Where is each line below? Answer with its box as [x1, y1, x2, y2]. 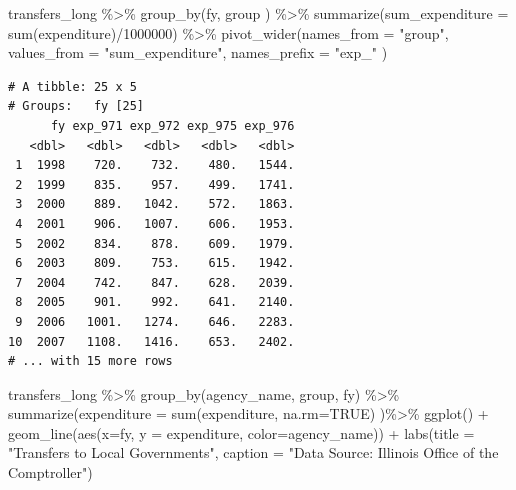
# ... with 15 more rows [8, 354, 173, 369]
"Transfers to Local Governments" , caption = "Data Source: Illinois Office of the [8, 442, 499, 463]
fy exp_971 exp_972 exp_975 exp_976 [50, 118, 295, 133]
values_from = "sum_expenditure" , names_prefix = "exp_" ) [8, 42, 388, 63]
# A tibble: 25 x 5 [8, 79, 137, 94]
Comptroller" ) [8, 462, 93, 483]
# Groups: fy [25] [8, 99, 145, 114]
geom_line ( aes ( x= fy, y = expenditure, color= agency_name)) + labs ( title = [8, 422, 475, 443]
